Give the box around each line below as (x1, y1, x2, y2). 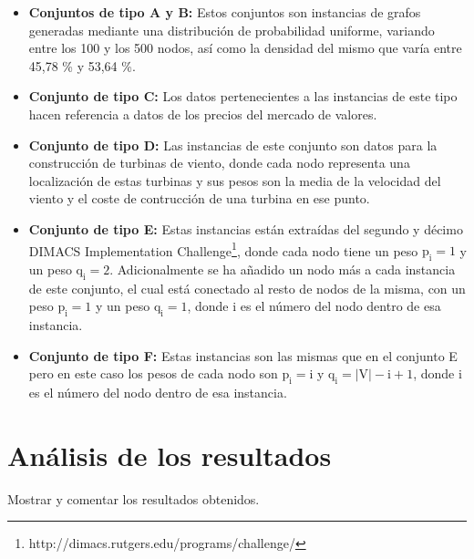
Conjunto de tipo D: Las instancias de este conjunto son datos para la (28, 135, 438, 154)
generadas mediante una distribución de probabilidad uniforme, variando (28, 20, 435, 39)
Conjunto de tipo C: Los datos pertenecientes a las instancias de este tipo (28, 87, 458, 106)
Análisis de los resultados (7, 436, 332, 473)
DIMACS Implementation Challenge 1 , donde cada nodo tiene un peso (28, 238, 418, 260)
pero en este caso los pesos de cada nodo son (28, 364, 278, 383)
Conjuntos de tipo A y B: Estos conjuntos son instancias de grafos (28, 3, 421, 21)
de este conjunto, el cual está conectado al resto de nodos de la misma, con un (28, 278, 466, 297)
